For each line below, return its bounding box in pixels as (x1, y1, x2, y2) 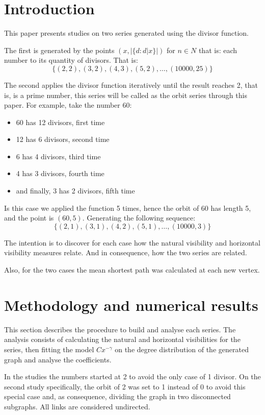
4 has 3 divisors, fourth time (16, 168, 104, 179)
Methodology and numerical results (4, 294, 258, 315)
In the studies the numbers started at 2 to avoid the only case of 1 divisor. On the (4, 371, 261, 382)
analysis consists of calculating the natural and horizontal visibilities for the (4, 334, 241, 345)
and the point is (4, 212, 54, 223)
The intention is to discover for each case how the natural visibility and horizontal (4, 237, 260, 248)
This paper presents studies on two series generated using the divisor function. (4, 28, 249, 38)
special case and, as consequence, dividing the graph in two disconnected (4, 391, 231, 402)
